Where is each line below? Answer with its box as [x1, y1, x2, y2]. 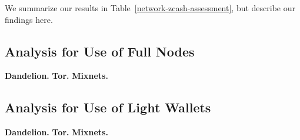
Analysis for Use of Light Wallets [5, 98, 211, 116]
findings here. [5, 13, 53, 25]
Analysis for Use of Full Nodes [5, 42, 195, 60]
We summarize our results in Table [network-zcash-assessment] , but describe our [5, 2, 296, 14]
